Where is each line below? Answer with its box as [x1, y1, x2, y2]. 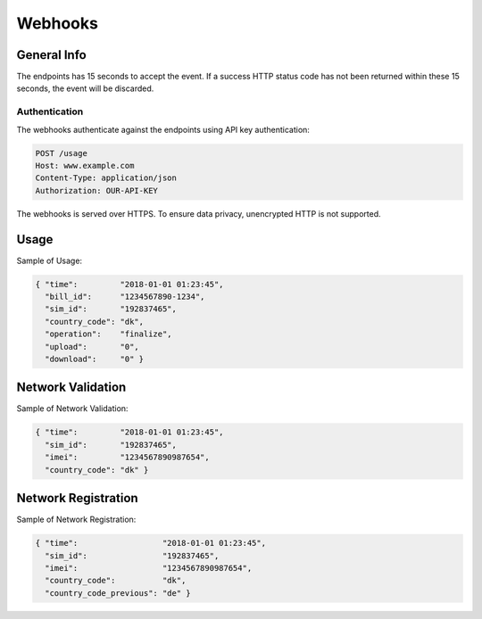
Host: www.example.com [35, 161, 135, 170]
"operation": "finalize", [45, 329, 173, 339]
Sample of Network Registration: [16, 514, 137, 525]
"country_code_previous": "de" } [45, 588, 191, 598]
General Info [16, 47, 87, 62]
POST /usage [35, 148, 88, 158]
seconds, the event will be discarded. [16, 83, 154, 94]
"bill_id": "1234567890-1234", [45, 292, 205, 302]
